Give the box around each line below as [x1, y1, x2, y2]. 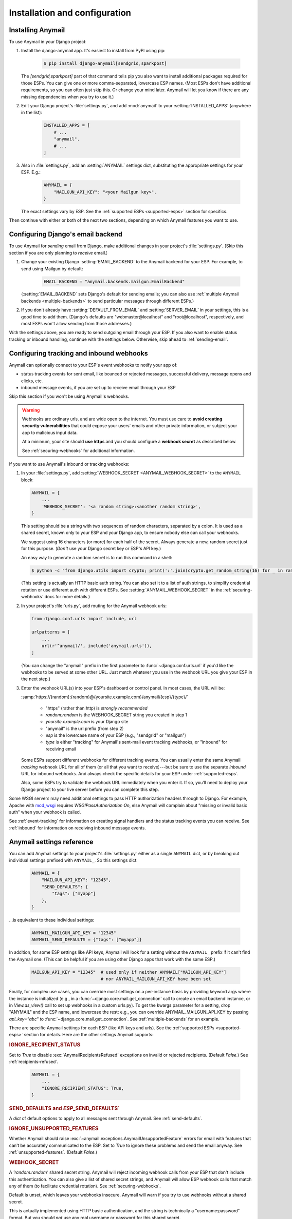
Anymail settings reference [9, 838, 93, 846]
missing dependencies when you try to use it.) [21, 94, 114, 99]
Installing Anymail [9, 26, 65, 34]
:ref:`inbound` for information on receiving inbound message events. [9, 825, 146, 831]
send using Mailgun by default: [21, 266, 83, 272]
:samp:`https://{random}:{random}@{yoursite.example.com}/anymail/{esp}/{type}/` [21, 694, 188, 700]
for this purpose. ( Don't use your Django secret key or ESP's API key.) [21, 546, 161, 551]
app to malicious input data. [22, 430, 78, 435]
